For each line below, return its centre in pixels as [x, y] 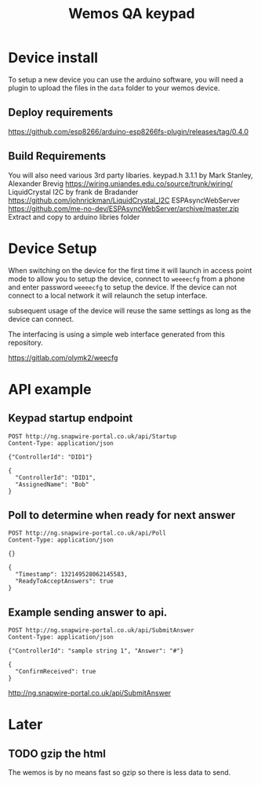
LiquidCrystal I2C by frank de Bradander [73, 192]
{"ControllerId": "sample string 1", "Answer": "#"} [96, 651]
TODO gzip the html [57, 753]
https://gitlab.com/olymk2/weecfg [63, 357]
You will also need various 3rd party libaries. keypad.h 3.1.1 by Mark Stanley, [130, 175]
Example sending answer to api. [88, 612]
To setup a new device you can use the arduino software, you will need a [126, 79]
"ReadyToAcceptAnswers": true [64, 582]
